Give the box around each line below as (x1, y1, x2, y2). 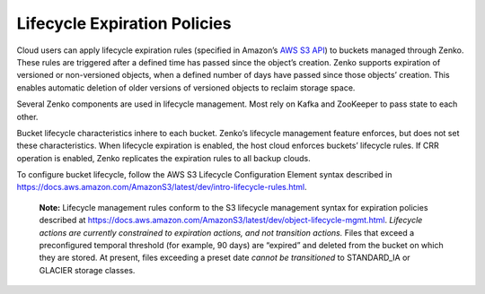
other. (16, 111, 39, 122)
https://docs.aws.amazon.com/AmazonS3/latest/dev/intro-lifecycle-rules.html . (16, 182, 307, 193)
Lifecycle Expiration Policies (16, 13, 232, 33)
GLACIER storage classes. (39, 264, 136, 275)
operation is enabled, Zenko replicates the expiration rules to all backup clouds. (16, 152, 311, 163)
